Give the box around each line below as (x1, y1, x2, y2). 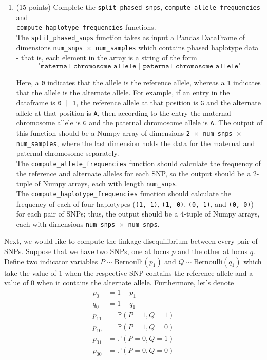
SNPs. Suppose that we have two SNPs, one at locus (4, 246, 169, 256)
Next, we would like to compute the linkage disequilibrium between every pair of (4, 236, 258, 246)
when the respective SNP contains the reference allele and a (65, 267, 253, 278)
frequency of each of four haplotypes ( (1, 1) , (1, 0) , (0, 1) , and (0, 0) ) (16, 198, 254, 209)
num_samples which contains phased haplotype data (96, 42, 259, 52)
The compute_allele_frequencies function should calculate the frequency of (16, 157, 261, 168)
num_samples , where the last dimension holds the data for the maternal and (16, 137, 255, 148)
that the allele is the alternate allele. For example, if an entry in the (16, 87, 230, 98)
